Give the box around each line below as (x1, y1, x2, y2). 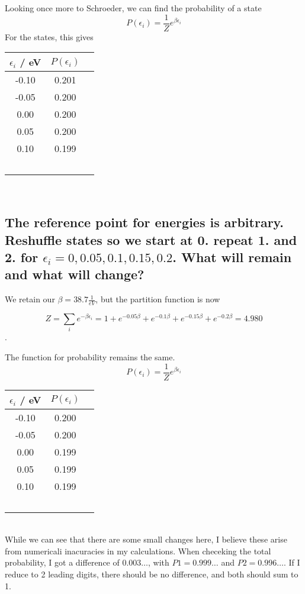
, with (148, 556, 169, 569)
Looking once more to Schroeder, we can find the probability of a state (5, 2, 262, 14)
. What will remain (172, 248, 292, 266)
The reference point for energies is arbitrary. (5, 213, 284, 231)
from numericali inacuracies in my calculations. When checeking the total (5, 544, 271, 557)
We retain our (5, 293, 55, 305)
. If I (283, 556, 300, 569)
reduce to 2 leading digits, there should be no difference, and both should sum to (5, 568, 298, 580)
